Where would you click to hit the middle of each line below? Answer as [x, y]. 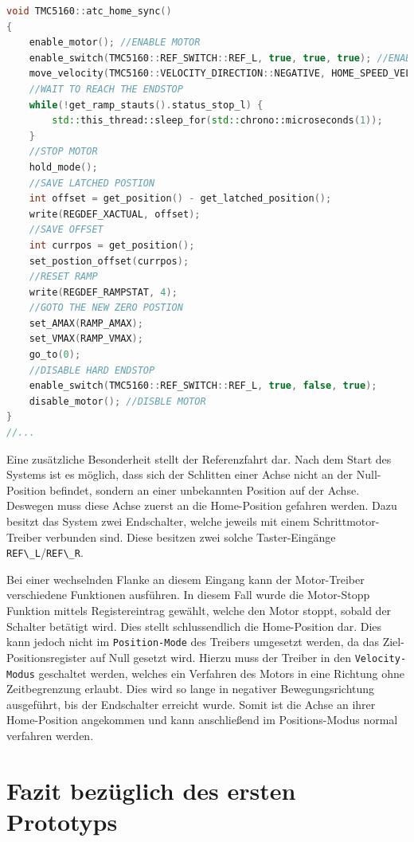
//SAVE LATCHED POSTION [92, 183]
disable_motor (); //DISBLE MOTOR [117, 401]
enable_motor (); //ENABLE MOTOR [115, 43]
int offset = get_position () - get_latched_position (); [180, 199]
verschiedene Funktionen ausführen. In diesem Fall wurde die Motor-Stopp [188, 595]
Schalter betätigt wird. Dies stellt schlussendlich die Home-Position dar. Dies [194, 626]
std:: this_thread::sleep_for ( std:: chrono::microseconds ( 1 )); [217, 121]
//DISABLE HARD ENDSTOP [92, 370]
